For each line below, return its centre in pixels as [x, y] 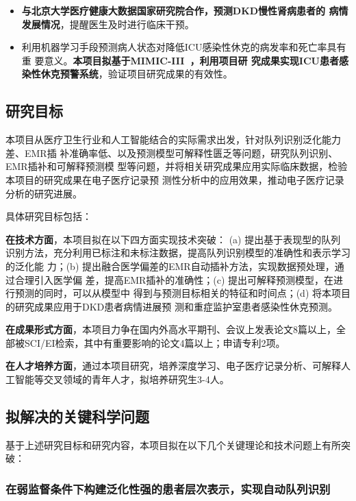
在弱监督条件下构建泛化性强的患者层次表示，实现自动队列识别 [168, 488]
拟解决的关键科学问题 [77, 416]
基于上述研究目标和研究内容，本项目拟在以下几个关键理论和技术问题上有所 [173, 444]
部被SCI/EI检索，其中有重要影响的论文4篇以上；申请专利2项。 [145, 342]
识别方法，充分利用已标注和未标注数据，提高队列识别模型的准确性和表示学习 [178, 253]
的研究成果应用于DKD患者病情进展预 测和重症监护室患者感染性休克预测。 [171, 306]
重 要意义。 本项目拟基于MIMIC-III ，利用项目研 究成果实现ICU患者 [180, 60]
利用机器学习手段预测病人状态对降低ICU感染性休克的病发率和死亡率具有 [184, 47]
